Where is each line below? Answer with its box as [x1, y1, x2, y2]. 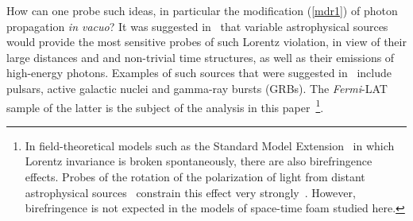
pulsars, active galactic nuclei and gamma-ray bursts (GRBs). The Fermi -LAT [6, 79, 388, 96]
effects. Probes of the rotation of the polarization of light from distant [25, 169, 365, 184]
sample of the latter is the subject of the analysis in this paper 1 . [6, 96, 324, 115]
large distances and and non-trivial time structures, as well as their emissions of [6, 48, 395, 65]
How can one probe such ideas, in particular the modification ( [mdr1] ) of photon [6, 2, 398, 18]
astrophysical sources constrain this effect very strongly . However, [25, 184, 356, 200]
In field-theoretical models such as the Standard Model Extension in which [25, 137, 395, 153]
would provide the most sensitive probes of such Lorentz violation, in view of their [6, 33, 407, 50]
